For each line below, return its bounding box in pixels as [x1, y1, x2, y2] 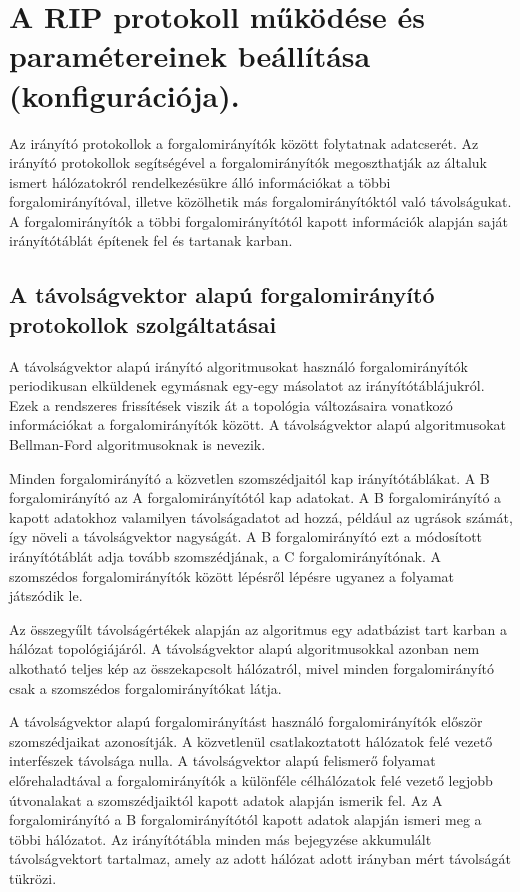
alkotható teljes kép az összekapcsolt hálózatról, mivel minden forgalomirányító [9, 657, 494, 678]
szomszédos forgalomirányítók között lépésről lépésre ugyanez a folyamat [9, 565, 455, 586]
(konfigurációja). [9, 74, 240, 115]
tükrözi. [9, 867, 57, 888]
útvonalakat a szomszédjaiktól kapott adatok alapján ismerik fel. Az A [9, 789, 443, 810]
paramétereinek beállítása [9, 35, 371, 76]
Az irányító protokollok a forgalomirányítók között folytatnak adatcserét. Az [9, 132, 479, 153]
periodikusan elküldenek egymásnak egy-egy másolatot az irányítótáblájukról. [9, 375, 485, 396]
